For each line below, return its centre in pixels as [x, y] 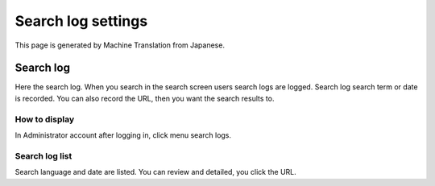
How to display [45, 119]
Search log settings [81, 21]
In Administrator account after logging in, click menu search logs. [123, 135]
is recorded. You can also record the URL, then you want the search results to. [145, 98]
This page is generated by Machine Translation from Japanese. [120, 45]
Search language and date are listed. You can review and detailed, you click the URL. [156, 172]
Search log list [43, 155]
